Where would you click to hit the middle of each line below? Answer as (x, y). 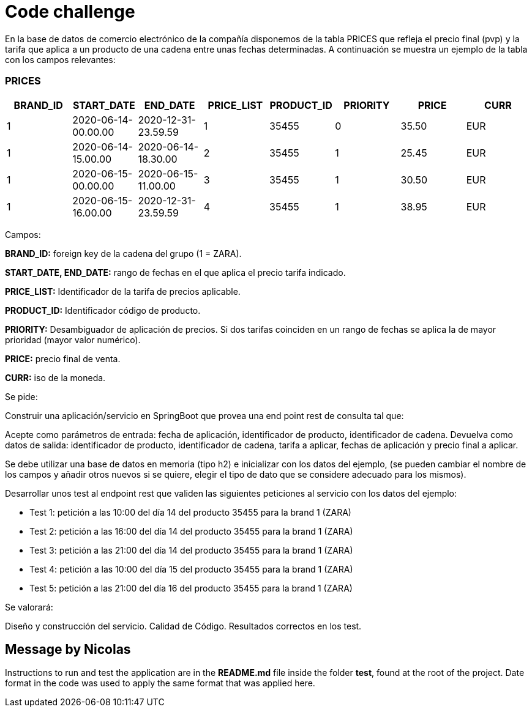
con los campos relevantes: (60, 59)
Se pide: (21, 396)
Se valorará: (29, 607)
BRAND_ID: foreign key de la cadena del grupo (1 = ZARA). (123, 253)
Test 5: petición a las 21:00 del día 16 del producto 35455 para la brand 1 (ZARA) (191, 588)
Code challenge (70, 12)
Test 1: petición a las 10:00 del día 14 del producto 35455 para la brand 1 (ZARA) (190, 512)
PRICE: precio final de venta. (63, 358)
